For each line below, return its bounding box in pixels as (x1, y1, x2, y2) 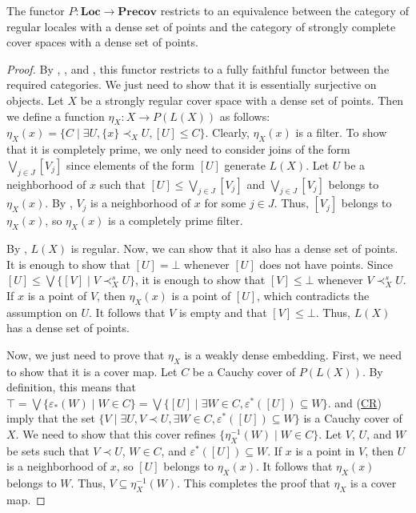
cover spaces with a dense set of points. (6, 34, 198, 50)
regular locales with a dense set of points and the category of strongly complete (6, 18, 396, 34)
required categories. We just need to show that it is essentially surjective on (6, 76, 377, 93)
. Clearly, (205, 124, 250, 141)
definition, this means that (6, 379, 136, 395)
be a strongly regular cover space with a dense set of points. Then (80, 91, 404, 108)
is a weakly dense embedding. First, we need (184, 346, 402, 363)
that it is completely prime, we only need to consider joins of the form (6, 141, 350, 158)
